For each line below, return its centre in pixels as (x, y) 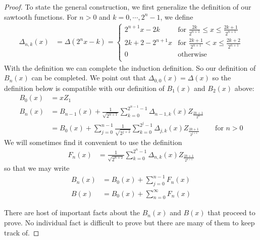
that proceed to (231, 212)
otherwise (192, 55)
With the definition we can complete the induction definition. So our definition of (130, 67)
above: (244, 88)
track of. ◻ (22, 232)
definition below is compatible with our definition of (84, 88)
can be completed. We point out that (89, 78)
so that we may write (37, 168)
